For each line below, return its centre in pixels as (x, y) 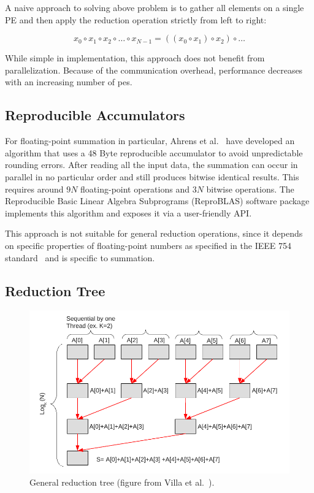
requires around (34, 189)
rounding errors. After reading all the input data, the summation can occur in (151, 165)
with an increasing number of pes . (69, 82)
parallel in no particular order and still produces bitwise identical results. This (152, 176)
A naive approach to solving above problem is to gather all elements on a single (155, 7)
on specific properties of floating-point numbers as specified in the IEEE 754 (148, 245)
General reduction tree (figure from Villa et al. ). (122, 482)
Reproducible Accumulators (95, 115)
